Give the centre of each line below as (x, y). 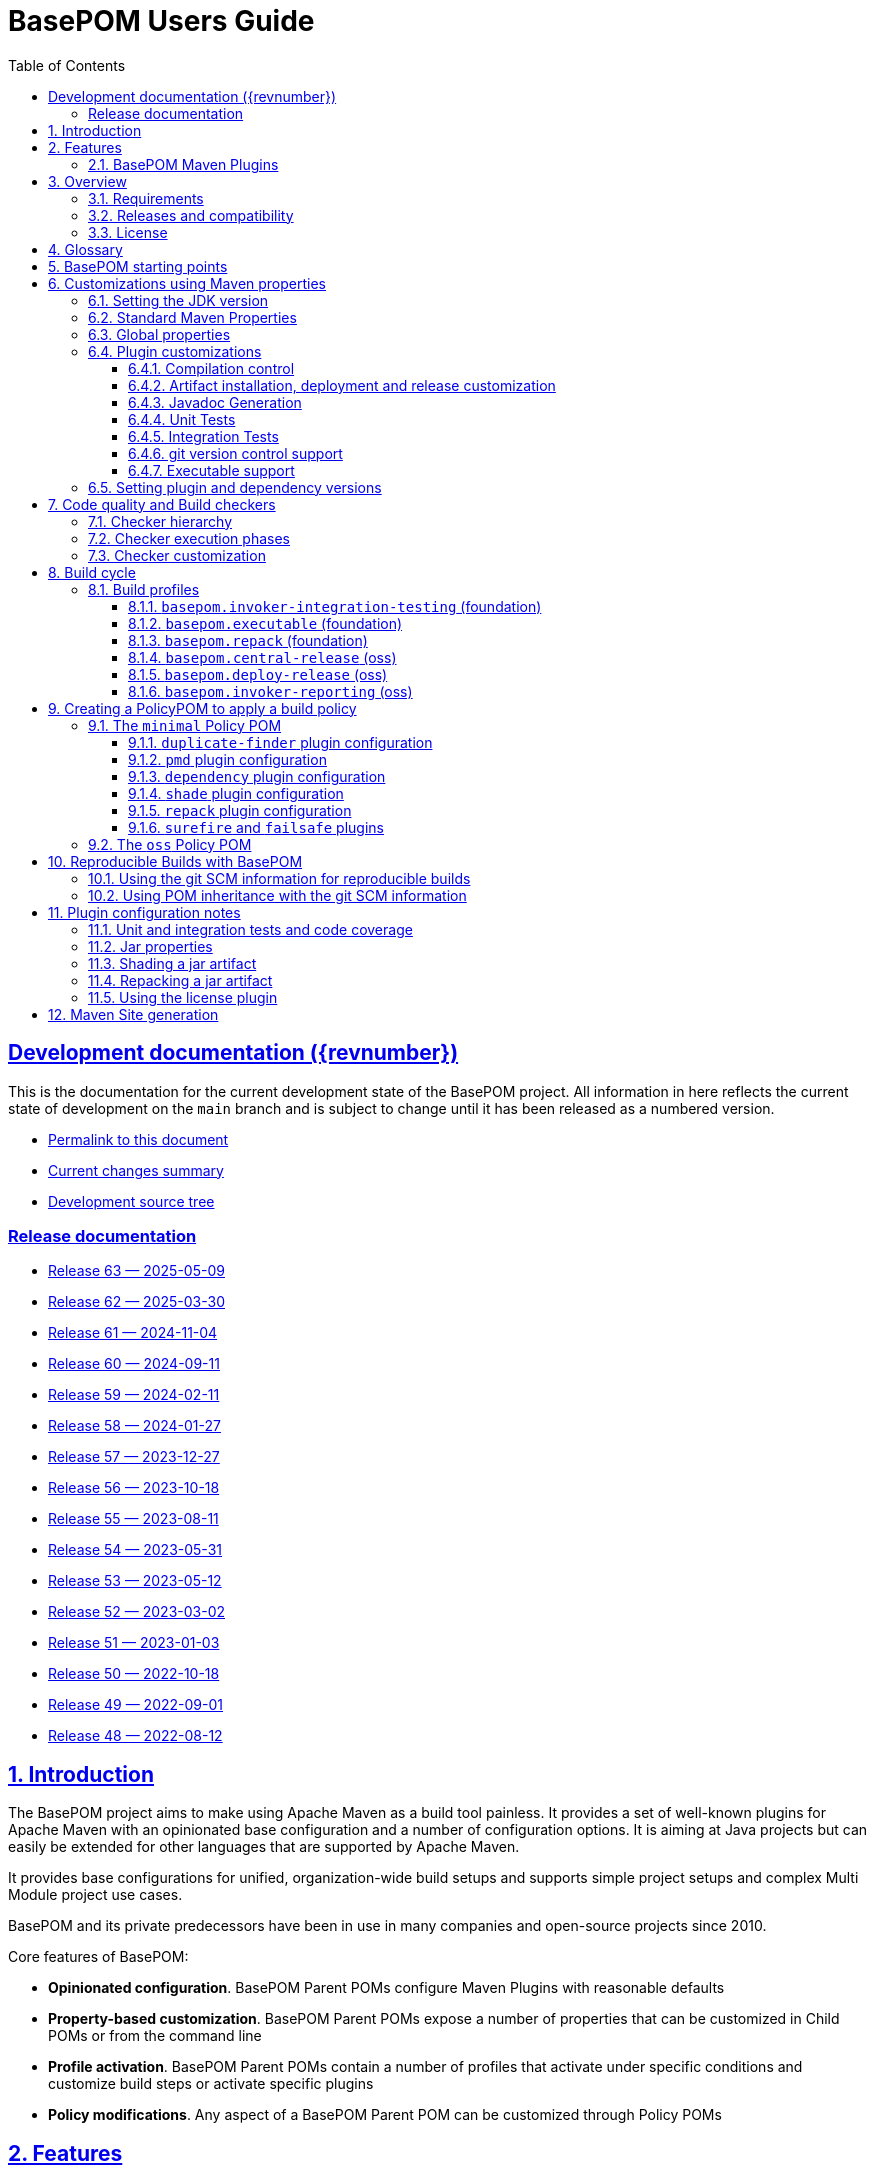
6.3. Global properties (159, 334)
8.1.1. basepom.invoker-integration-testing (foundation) (335, 606)
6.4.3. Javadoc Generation (215, 402)
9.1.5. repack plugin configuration (240, 810)
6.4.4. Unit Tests (182, 419)
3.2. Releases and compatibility (191, 215)
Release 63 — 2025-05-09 (136, 1271)
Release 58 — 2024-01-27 (134, 1426)
